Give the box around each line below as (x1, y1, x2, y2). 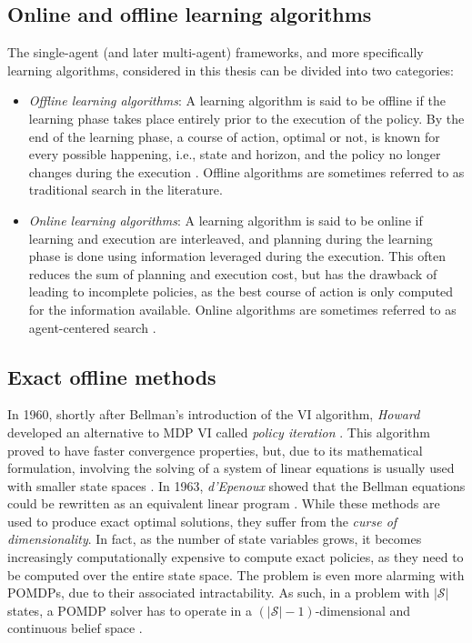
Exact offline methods (7, 362, 216, 390)
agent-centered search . (28, 317, 156, 337)
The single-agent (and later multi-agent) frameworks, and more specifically (7, 43, 424, 62)
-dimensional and (315, 600, 411, 619)
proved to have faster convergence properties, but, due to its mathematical (7, 440, 423, 459)
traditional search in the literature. (28, 180, 223, 199)
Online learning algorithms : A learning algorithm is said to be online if (28, 210, 423, 229)
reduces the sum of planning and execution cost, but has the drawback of (28, 264, 437, 283)
